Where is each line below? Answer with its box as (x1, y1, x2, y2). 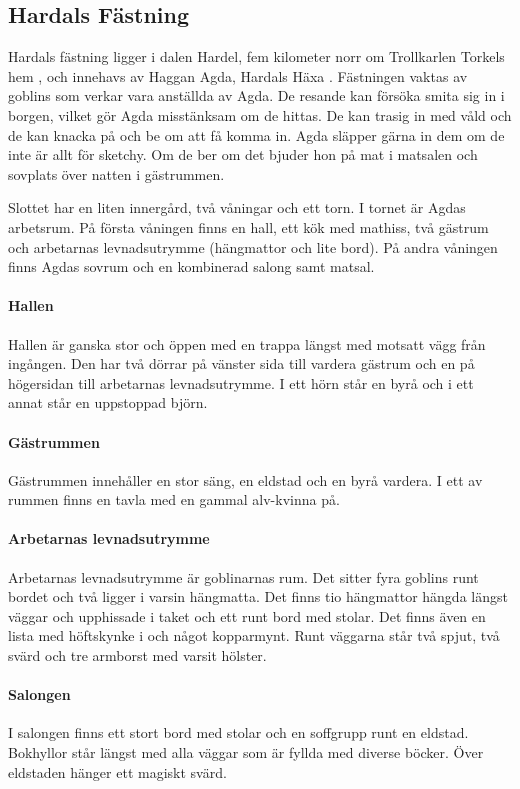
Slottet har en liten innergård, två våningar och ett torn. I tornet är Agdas (8, 197, 466, 218)
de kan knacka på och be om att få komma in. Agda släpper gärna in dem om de (8, 124, 505, 145)
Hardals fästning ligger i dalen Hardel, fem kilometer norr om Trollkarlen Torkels (8, 46, 505, 67)
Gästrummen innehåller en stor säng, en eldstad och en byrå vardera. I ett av (8, 469, 483, 490)
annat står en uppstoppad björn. (8, 392, 208, 413)
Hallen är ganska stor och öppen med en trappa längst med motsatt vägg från (8, 333, 486, 354)
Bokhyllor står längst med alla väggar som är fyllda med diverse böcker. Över (8, 742, 484, 763)
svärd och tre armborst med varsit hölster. (8, 645, 267, 666)
